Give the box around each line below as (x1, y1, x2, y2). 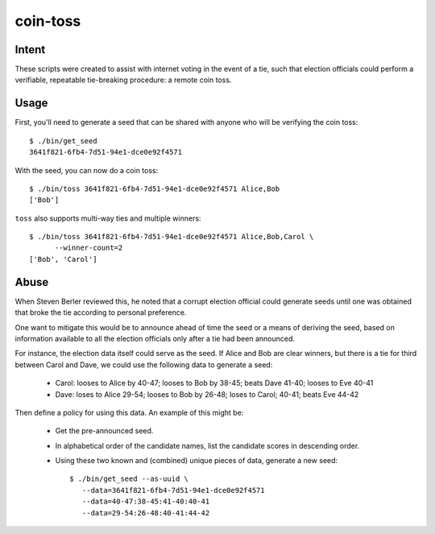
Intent (14, 43, 46, 56)
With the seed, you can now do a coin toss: (14, 165, 159, 175)
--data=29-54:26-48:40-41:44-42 (81, 508, 210, 517)
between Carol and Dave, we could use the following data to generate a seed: (14, 359, 273, 370)
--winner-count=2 (54, 243, 123, 253)
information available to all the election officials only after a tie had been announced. (14, 333, 296, 343)
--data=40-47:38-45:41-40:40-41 (81, 497, 210, 507)
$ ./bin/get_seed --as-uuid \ (69, 474, 189, 483)
